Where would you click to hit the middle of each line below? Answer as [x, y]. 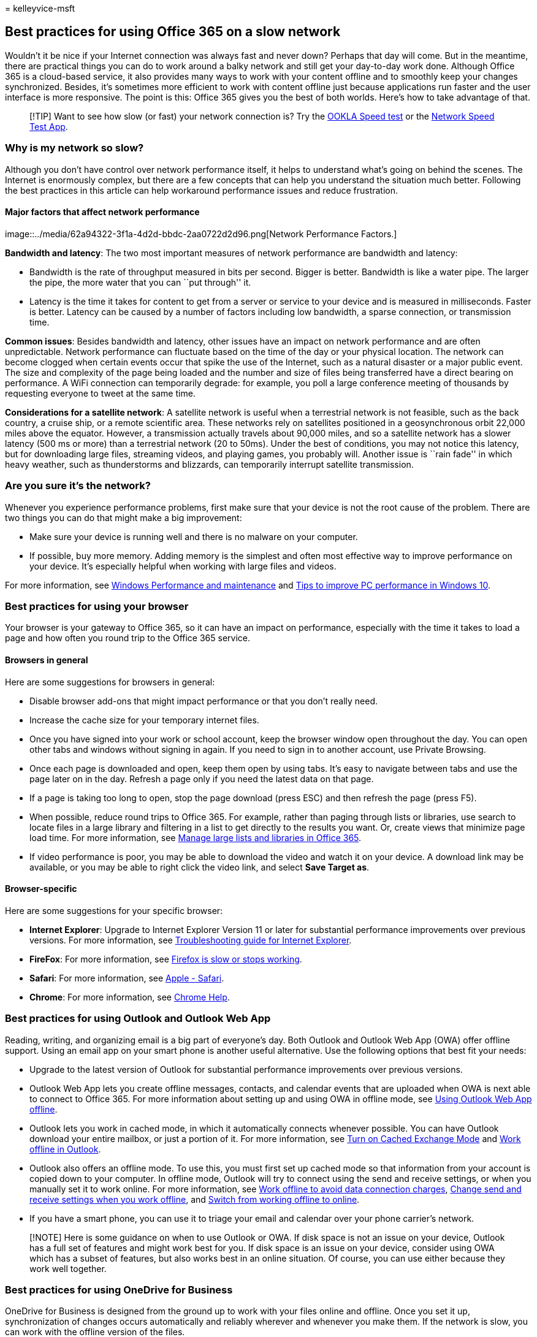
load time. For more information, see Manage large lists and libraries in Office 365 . [196, 837]
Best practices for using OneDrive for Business [119, 1289]
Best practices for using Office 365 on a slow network [173, 32]
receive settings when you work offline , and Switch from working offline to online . [195, 1199]
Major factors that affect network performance [102, 212]
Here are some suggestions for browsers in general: [110, 682]
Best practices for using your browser [97, 606]
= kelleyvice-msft [40, 8]
